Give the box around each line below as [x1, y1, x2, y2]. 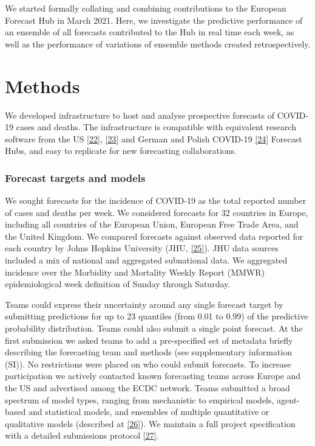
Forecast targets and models [5, 170, 146, 185]
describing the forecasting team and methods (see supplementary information [5, 346, 293, 358]
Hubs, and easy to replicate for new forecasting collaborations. [5, 144, 237, 157]
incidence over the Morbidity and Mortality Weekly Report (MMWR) [5, 265, 265, 278]
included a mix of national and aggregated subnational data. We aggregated [5, 254, 288, 267]
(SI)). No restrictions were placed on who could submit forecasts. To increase [5, 357, 291, 370]
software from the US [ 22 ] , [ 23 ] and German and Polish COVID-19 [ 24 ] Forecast [5, 132, 302, 145]
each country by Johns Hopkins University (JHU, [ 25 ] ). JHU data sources [5, 242, 279, 254]
